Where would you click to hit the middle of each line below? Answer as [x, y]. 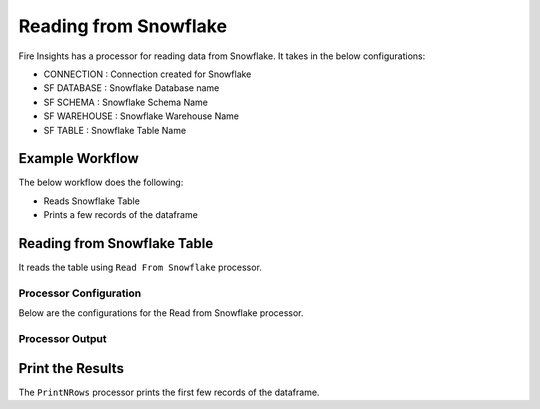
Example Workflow [78, 158]
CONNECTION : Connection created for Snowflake [147, 74]
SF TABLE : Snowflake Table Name [115, 130]
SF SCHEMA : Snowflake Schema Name [126, 102]
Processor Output [62, 338]
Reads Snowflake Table [91, 201]
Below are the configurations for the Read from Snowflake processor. [161, 313]
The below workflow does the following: [101, 182]
